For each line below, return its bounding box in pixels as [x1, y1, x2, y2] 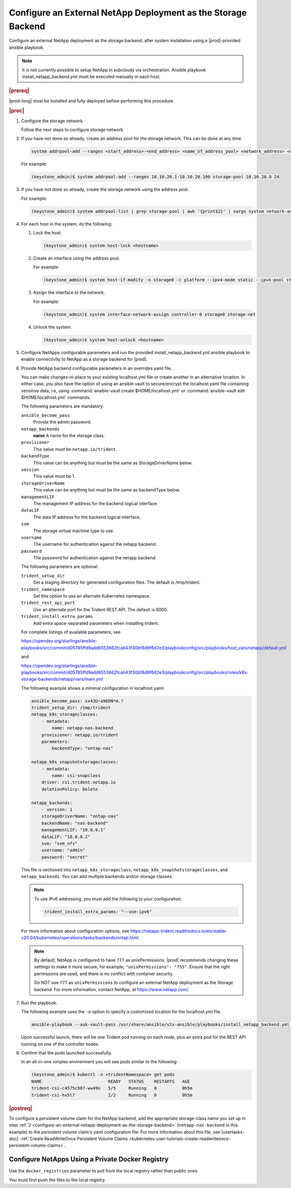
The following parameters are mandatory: [21, 403, 104, 409]
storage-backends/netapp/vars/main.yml [21, 676, 103, 682]
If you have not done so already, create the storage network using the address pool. [21, 187, 189, 193]
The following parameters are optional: [21, 564, 99, 570]
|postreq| [9, 1105, 32, 1112]
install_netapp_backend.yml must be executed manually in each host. [22, 73, 161, 80]
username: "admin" [41, 847, 85, 853]
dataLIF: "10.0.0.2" [41, 834, 91, 839]
